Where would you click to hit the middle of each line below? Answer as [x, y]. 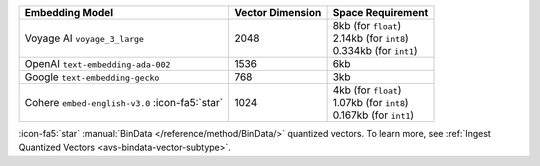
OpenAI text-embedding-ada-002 [97, 63]
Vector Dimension [278, 12]
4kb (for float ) [367, 90]
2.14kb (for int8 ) [370, 38]
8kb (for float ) [367, 25]
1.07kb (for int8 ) [370, 102]
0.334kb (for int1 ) [375, 50]
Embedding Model [69, 12]
